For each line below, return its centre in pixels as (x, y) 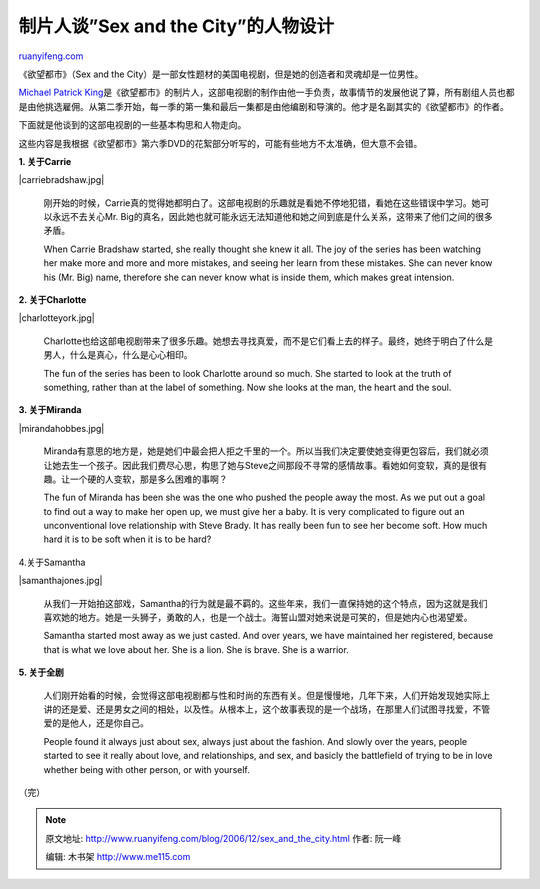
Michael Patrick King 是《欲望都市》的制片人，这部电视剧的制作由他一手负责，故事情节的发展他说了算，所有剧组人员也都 (266, 92)
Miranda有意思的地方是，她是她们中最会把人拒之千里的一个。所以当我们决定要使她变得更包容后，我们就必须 (266, 451)
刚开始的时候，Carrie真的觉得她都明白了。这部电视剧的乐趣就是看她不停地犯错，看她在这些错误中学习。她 (262, 202)
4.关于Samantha (52, 562)
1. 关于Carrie (45, 161)
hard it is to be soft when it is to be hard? (127, 539)
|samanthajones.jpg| (60, 581)
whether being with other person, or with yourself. (146, 769)
